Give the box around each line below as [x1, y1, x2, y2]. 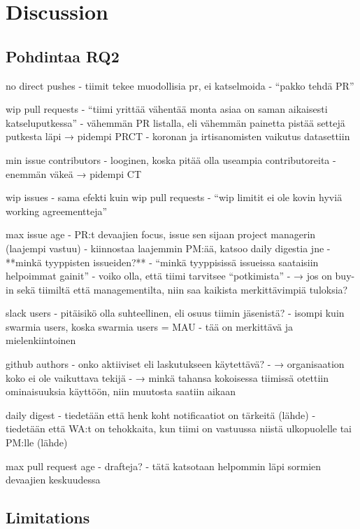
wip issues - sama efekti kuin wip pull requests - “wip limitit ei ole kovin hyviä [6, 190, 343, 205]
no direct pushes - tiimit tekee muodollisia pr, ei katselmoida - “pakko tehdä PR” [6, 78, 354, 92]
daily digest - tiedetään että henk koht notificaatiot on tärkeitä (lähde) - [6, 407, 316, 422]
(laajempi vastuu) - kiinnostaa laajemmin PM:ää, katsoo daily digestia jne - [6, 240, 331, 255]
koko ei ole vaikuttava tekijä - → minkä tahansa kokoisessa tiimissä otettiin [6, 370, 329, 385]
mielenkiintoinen [6, 333, 76, 348]
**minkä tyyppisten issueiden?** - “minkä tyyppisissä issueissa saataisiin [6, 254, 319, 269]
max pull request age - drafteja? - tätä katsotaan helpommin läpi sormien [6, 458, 322, 473]
